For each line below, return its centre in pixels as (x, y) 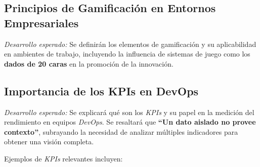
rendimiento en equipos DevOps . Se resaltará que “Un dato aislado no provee (130, 122)
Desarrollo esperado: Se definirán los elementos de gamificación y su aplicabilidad (130, 44)
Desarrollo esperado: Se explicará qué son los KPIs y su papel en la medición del (129, 112)
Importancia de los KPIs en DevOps (101, 91)
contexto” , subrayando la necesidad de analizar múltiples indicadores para (121, 131)
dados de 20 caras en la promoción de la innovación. (89, 63)
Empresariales (41, 22)
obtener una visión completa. (49, 142)
